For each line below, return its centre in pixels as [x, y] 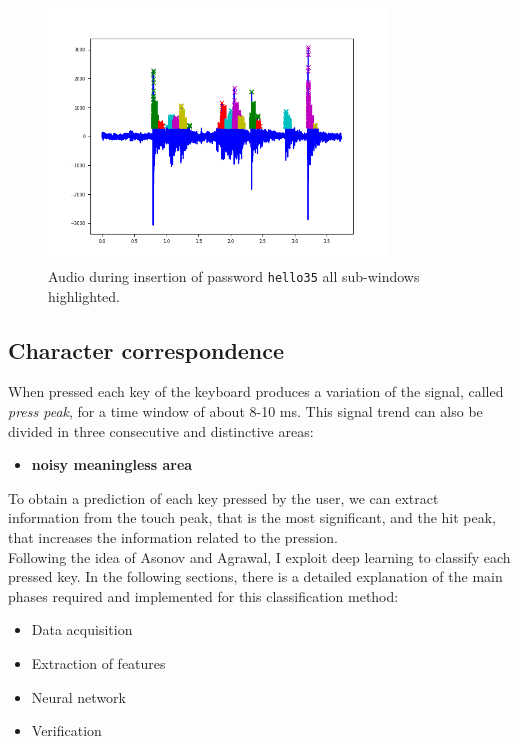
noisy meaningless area [112, 464]
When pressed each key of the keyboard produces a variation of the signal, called [256, 391]
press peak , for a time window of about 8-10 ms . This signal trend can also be [245, 411]
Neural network [78, 696]
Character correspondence [146, 349]
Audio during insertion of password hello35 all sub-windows [234, 275]
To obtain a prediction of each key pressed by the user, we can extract [223, 497]
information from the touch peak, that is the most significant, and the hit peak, [252, 517]
